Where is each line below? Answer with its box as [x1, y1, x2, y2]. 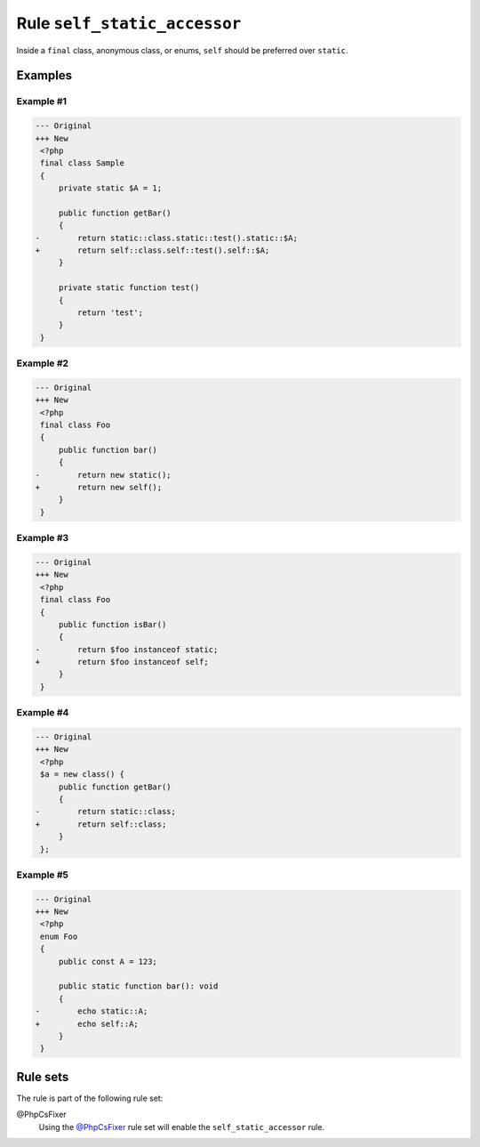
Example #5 [16, 868, 68, 881]
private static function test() [58, 283, 200, 293]
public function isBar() [58, 619, 167, 629]
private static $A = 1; [58, 183, 163, 193]
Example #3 [16, 532, 69, 545]
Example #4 [16, 707, 69, 719]
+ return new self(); [35, 482, 163, 493]
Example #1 [16, 95, 67, 108]
